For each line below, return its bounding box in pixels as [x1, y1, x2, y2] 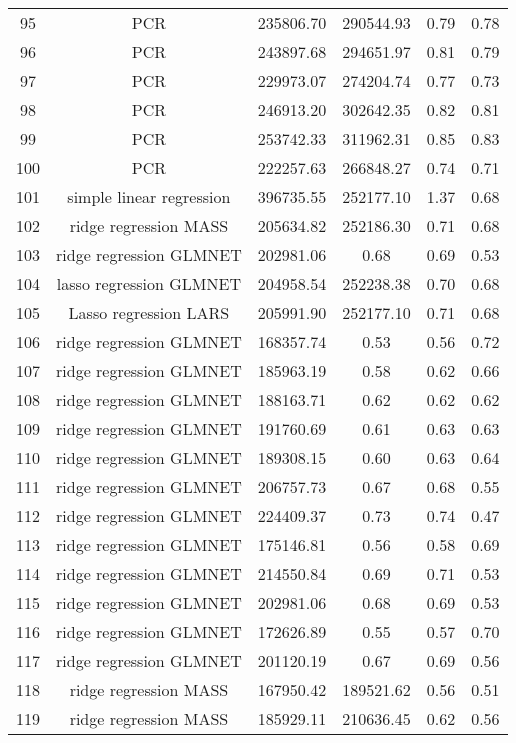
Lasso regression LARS [68, 301, 230, 324]
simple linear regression [67, 185, 231, 208]
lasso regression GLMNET [56, 272, 241, 295]
